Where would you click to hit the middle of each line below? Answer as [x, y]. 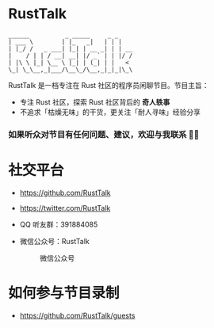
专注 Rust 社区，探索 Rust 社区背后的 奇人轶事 [95, 102]
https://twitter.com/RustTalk [65, 208]
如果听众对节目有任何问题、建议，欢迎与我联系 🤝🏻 [104, 134]
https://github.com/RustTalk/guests [77, 315]
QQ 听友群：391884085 [59, 224]
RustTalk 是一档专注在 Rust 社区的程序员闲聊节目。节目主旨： [109, 85]
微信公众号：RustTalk [54, 241]
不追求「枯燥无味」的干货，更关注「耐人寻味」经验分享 [110, 112]
